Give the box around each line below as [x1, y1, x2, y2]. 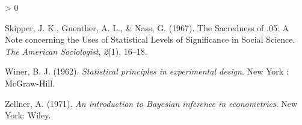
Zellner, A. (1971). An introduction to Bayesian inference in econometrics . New [5, 97, 298, 109]
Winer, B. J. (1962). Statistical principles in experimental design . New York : [5, 65, 289, 78]
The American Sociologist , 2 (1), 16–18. [5, 44, 147, 57]
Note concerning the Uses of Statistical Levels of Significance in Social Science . [5, 33, 295, 46]
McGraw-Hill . [5, 76, 55, 89]
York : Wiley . [5, 109, 51, 121]
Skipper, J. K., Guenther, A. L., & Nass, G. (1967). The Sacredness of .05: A [5, 21, 289, 34]
